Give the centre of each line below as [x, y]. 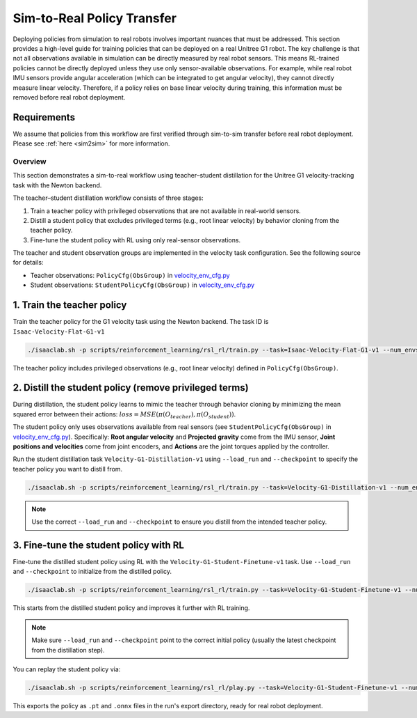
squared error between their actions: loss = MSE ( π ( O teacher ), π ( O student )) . [124, 415]
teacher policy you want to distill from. [68, 469]
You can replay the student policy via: [67, 669]
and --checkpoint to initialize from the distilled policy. [92, 572]
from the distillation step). [68, 650]
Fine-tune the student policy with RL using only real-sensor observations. [136, 240]
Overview [30, 162]
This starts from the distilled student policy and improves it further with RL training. [131, 608]
